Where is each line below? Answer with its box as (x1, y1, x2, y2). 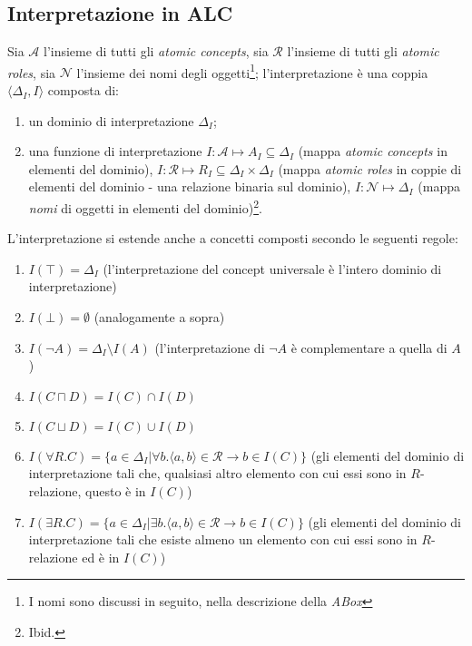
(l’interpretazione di (154, 338, 265, 357)
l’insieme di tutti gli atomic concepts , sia (44, 42, 269, 61)
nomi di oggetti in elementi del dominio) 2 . (28, 196, 262, 217)
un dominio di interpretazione (28, 111, 194, 130)
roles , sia (7, 63, 56, 82)
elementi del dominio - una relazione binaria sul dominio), (28, 177, 351, 196)
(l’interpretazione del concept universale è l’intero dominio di (103, 259, 442, 278)
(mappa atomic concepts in (298, 142, 447, 161)
